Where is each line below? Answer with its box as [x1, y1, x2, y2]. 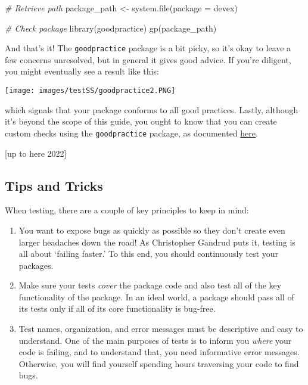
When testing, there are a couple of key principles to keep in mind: [5, 204, 249, 216]
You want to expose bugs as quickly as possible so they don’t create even [18, 223, 285, 236]
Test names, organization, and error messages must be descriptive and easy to [18, 322, 303, 335]
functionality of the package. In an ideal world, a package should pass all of [18, 290, 294, 303]
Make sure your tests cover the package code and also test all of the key [18, 279, 282, 291]
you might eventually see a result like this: [5, 65, 159, 77]
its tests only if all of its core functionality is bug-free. [18, 302, 216, 315]
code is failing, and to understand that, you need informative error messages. [18, 346, 300, 358]
